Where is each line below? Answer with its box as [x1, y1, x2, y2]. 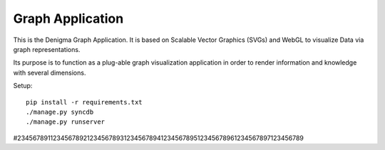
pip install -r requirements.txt [26, 98, 143, 106]
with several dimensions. [13, 68, 86, 77]
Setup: [13, 82, 33, 90]
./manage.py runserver [26, 118, 106, 126]
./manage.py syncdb [26, 107, 94, 116]
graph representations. [13, 45, 81, 53]
